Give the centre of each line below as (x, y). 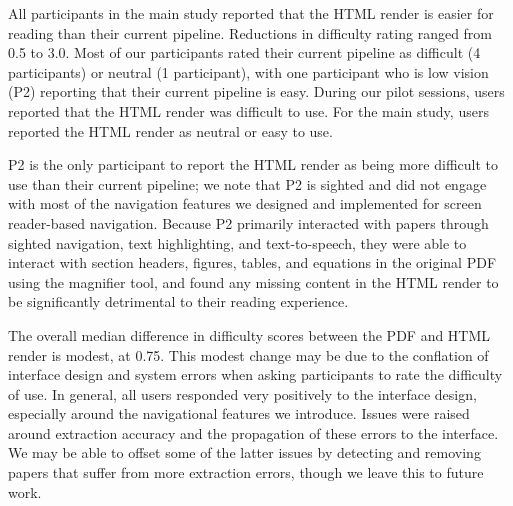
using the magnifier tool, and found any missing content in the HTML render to (253, 281)
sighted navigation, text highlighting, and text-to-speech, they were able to (237, 242)
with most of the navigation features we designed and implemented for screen (245, 203)
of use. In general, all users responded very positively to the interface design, (242, 393)
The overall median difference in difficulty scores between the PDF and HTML (249, 334)
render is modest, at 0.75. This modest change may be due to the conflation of (248, 354)
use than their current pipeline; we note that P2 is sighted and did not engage (247, 183)
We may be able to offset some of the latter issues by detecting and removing (244, 452)
